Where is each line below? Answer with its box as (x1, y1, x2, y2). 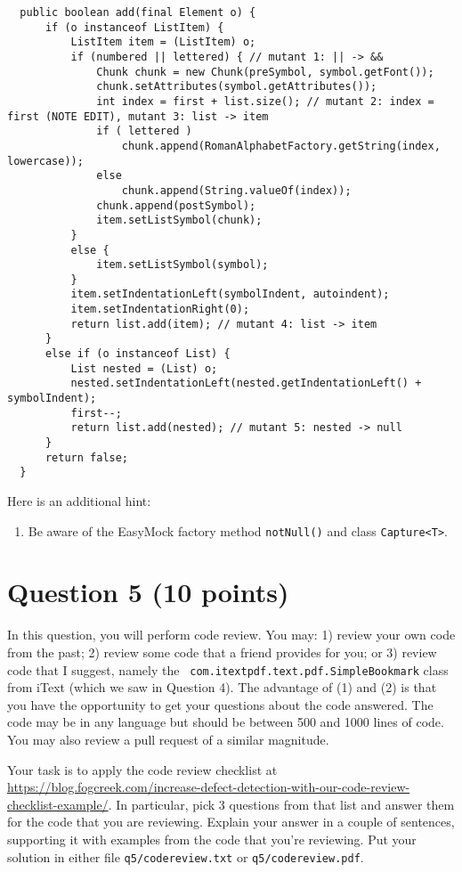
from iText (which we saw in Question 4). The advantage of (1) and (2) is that (7, 678, 437, 697)
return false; (45, 451, 129, 464)
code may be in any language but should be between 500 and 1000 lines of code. (7, 713, 444, 731)
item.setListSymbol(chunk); (96, 214, 263, 227)
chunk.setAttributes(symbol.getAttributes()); (96, 80, 377, 94)
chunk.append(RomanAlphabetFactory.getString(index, (121, 139, 441, 152)
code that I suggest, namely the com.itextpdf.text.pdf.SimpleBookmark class (7, 660, 449, 679)
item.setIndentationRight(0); (70, 303, 250, 316)
